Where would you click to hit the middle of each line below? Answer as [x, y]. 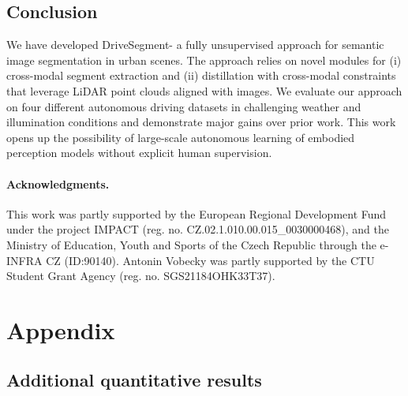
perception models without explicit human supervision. [139, 153]
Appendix [61, 329]
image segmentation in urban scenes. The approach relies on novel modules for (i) [204, 60]
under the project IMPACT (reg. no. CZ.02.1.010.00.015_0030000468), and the [198, 229]
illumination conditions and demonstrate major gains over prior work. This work [201, 122]
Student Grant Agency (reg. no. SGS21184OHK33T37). [141, 276]
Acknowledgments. [58, 183]
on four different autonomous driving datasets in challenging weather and [184, 106]
